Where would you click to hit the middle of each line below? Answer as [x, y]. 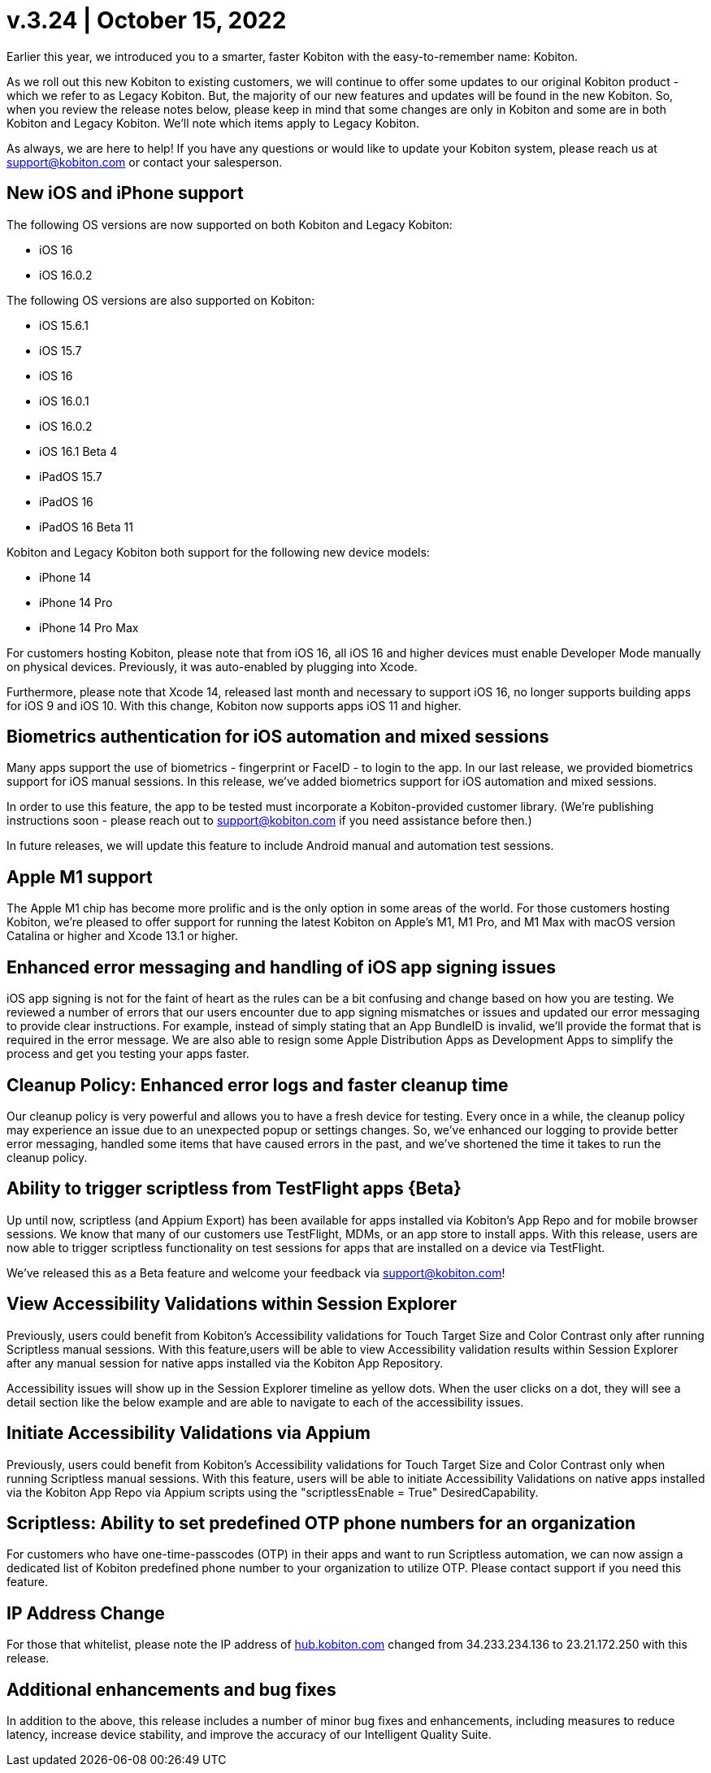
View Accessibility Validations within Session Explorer [232, 1304]
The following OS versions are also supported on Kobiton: [161, 300]
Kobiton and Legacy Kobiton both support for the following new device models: [218, 552]
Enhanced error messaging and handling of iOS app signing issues [282, 967]
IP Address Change [86, 1613]
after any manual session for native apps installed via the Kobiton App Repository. [225, 1363]
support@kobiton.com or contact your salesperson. [145, 162]
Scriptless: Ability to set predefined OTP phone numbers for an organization [321, 1523]
